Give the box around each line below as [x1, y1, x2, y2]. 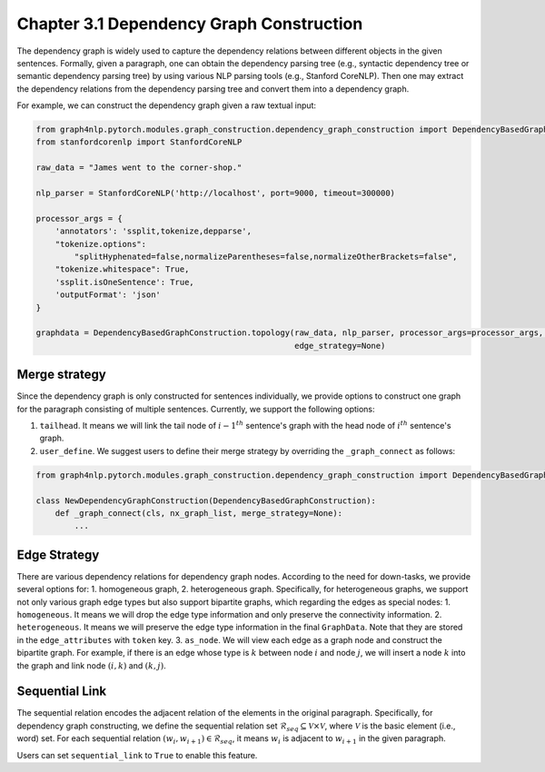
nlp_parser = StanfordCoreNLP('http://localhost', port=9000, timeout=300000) [35, 188, 395, 199]
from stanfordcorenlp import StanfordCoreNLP [35, 137, 243, 147]
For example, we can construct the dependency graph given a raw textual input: [16, 100, 317, 111]
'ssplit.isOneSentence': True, [54, 277, 194, 287]
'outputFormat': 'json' [54, 290, 161, 300]
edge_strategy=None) [293, 341, 386, 351]
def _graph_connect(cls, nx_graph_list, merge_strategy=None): [54, 508, 343, 518]
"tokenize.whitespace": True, [54, 264, 190, 274]
